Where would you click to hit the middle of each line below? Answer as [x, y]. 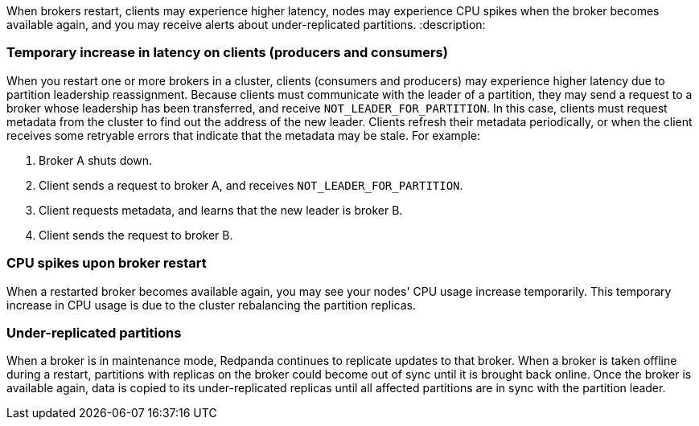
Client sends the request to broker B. [136, 235]
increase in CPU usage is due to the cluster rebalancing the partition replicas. [211, 305]
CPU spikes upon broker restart [107, 263]
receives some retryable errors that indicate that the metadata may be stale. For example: [243, 135]
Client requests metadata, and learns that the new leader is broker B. [221, 210]
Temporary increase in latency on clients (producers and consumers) [227, 53]
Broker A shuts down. [96, 160]
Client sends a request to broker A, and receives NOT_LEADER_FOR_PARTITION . [251, 185]
